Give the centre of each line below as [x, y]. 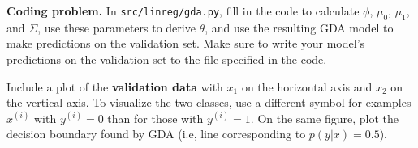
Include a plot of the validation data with [115, 86]
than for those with [155, 118]
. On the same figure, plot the [324, 118]
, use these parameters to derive [116, 27]
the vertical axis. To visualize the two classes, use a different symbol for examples [209, 102]
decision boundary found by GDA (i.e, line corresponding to [156, 134]
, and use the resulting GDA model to [299, 27]
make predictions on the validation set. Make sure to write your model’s [186, 43]
